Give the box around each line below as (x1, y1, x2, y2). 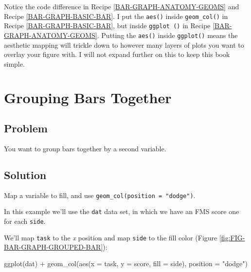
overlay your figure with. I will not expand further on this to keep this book (4, 49, 230, 59)
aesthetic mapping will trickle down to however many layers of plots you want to (4, 39, 244, 50)
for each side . (4, 216, 46, 226)
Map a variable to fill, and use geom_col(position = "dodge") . (4, 190, 196, 200)
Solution (4, 167, 47, 182)
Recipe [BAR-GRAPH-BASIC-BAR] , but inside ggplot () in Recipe (4, 20, 211, 31)
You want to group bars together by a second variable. (4, 143, 166, 153)
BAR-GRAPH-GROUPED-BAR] (4, 242, 103, 252)
